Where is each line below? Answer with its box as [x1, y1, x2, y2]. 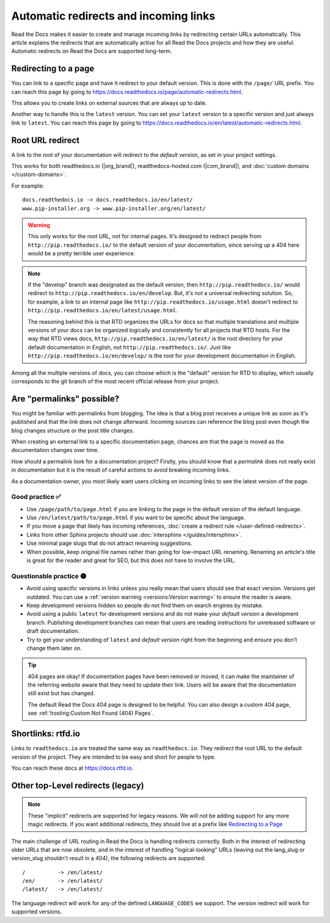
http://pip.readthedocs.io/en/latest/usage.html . [28, 307, 178, 314]
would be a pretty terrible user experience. [28, 250, 136, 257]
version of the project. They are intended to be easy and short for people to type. [11, 753, 216, 761]
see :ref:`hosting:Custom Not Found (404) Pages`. [28, 709, 154, 717]
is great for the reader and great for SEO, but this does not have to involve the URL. [26, 556, 236, 564]
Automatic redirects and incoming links [11, 9, 216, 23]
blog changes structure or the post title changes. [11, 426, 134, 434]
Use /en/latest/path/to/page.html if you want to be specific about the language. [26, 514, 246, 522]
